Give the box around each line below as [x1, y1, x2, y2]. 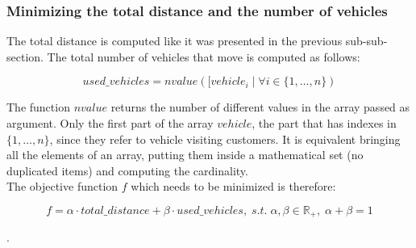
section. [6, 48, 44, 65]
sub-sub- [345, 32, 388, 49]
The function [6, 99, 70, 116]
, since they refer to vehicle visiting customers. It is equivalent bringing [49, 130, 401, 147]
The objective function [6, 178, 119, 195]
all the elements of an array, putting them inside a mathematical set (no [6, 146, 364, 163]
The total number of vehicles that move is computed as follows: [47, 48, 360, 65]
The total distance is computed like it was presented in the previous [6, 32, 343, 49]
